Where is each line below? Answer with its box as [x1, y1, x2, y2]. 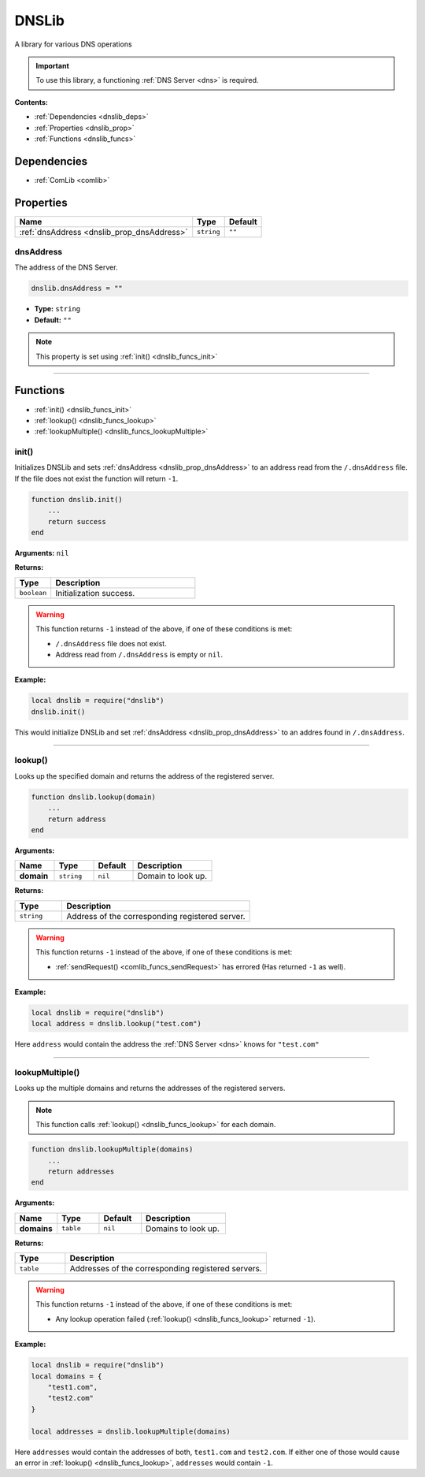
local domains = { [31, 1371, 102, 1381]
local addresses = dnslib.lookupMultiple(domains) [31, 1427, 231, 1436]
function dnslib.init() [31, 495, 124, 504]
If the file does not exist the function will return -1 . [14, 474, 179, 483]
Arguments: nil [14, 548, 69, 557]
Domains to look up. [146, 1222, 220, 1233]
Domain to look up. [137, 871, 208, 882]
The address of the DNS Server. [14, 262, 118, 272]
